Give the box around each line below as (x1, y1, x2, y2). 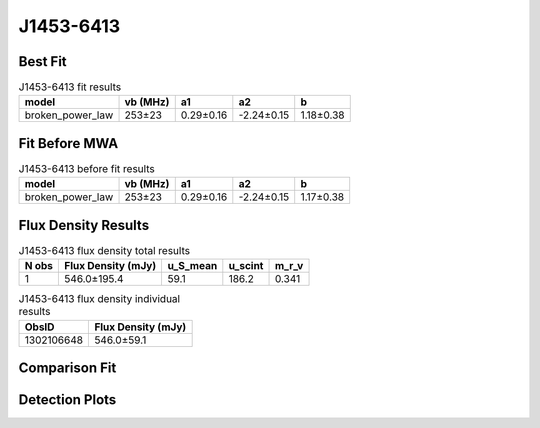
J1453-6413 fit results (18, 80, 122, 94)
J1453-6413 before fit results (18, 162, 155, 176)
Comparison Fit (18, 360, 117, 377)
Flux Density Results (18, 216, 150, 234)
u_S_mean (167, 259, 218, 273)
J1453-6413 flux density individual (18, 292, 180, 306)
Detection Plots (18, 391, 117, 409)
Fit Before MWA (18, 135, 119, 152)
